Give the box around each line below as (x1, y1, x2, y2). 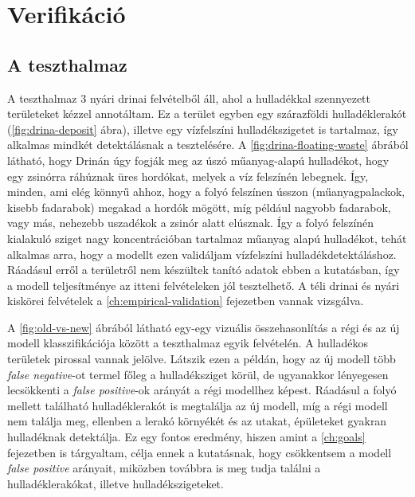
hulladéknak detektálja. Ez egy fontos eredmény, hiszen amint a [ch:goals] (7, 429, 366, 445)
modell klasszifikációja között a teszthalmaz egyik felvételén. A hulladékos (7, 335, 368, 351)
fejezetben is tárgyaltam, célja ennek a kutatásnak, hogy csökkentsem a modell (7, 444, 392, 460)
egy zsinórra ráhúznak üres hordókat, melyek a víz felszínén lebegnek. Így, (7, 167, 369, 184)
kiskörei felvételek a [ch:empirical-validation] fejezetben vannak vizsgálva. (7, 292, 364, 309)
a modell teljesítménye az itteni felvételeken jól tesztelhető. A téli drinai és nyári (7, 276, 400, 293)
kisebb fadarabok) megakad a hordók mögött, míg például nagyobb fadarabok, (7, 198, 391, 215)
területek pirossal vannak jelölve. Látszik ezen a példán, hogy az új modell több (7, 350, 396, 367)
